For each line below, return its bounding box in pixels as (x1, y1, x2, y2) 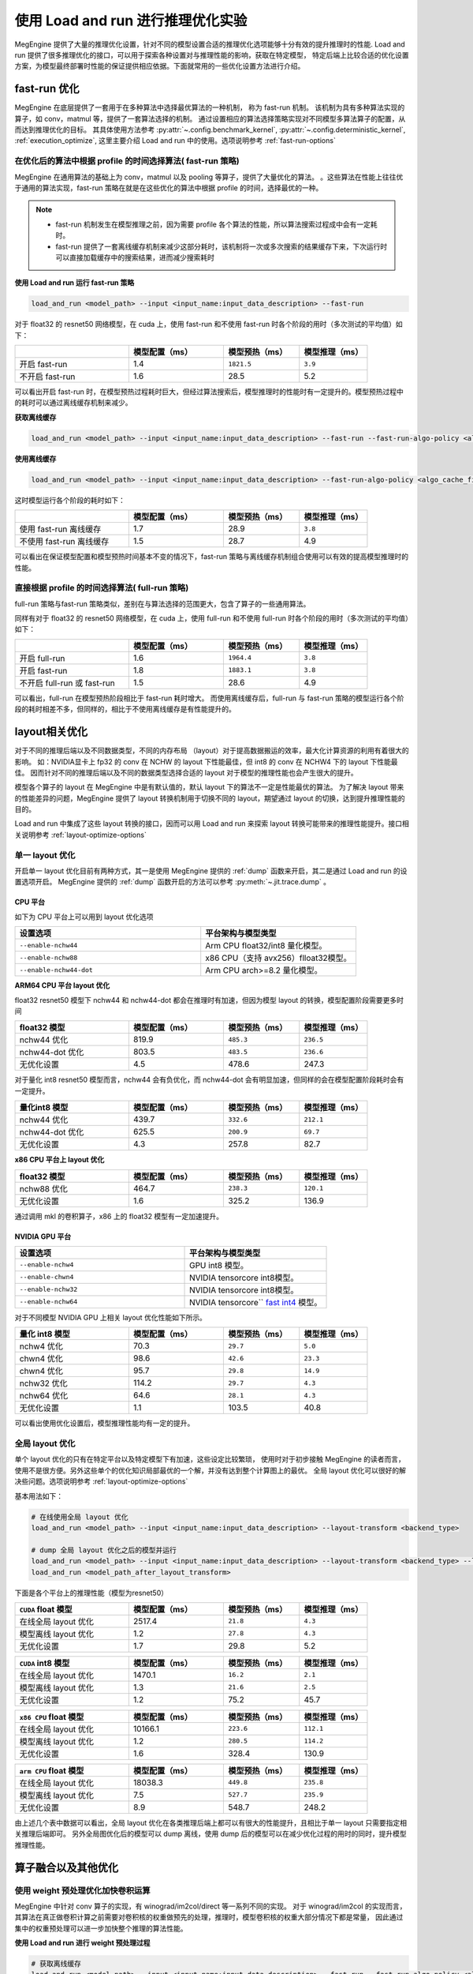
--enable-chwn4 (19, 1273, 74, 1282)
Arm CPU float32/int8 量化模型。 (205, 940, 327, 951)
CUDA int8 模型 (19, 1657, 70, 1668)
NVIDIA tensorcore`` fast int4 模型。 (189, 1297, 322, 1308)
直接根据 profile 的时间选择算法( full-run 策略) (14, 583, 189, 594)
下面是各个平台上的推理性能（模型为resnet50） (14, 1588, 169, 1597)
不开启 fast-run (19, 371, 76, 382)
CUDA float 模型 (19, 1604, 73, 1615)
